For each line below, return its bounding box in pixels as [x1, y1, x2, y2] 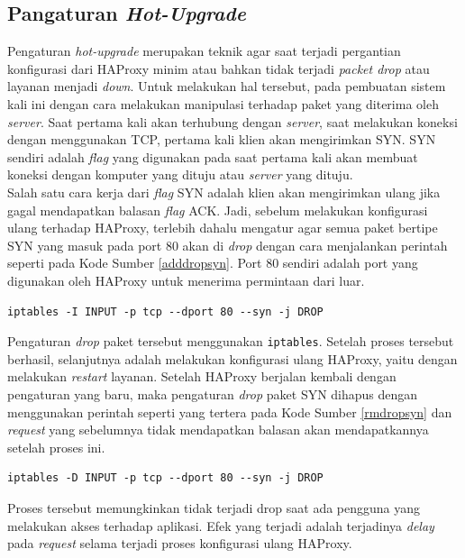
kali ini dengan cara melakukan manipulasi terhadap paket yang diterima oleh [7, 94, 439, 113]
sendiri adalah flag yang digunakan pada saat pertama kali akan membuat [7, 147, 418, 166]
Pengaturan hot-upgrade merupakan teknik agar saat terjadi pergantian [7, 41, 401, 60]
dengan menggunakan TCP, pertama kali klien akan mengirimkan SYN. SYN [7, 130, 436, 149]
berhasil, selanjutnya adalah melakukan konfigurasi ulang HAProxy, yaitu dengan [7, 349, 458, 368]
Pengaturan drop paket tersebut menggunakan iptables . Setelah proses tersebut [7, 332, 454, 351]
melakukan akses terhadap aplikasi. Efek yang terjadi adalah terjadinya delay [7, 516, 434, 535]
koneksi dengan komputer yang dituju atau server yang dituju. [7, 165, 353, 184]
